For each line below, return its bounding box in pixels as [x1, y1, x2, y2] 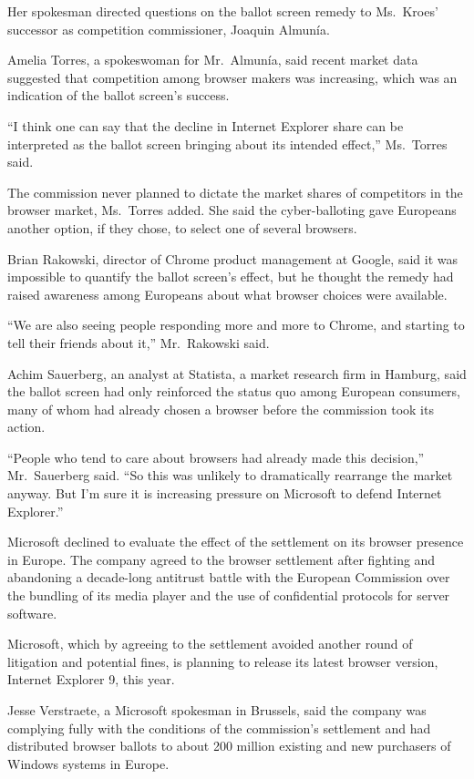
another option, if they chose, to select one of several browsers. [7, 218, 357, 237]
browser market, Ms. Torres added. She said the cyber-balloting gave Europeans [7, 200, 457, 220]
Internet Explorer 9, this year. [7, 670, 175, 689]
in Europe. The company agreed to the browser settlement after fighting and [7, 549, 436, 569]
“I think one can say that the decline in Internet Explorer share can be [7, 116, 404, 135]
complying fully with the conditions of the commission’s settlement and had [7, 718, 431, 737]
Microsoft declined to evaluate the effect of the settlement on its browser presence [7, 532, 464, 551]
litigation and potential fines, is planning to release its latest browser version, [7, 651, 438, 671]
